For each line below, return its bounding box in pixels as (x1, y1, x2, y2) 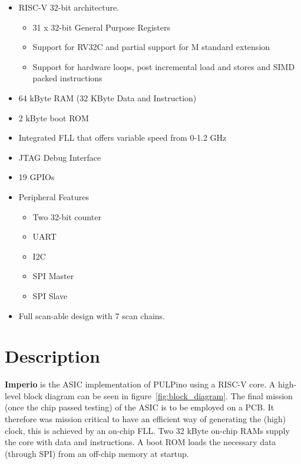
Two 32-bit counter (32, 210, 101, 223)
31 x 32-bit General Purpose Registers (32, 21, 170, 33)
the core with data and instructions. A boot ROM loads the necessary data (5, 436, 276, 448)
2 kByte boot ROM (18, 111, 89, 124)
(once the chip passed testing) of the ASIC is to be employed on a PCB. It (5, 401, 274, 413)
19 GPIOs (18, 171, 55, 183)
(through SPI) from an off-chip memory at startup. (5, 447, 189, 459)
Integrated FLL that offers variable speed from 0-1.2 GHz (18, 131, 227, 144)
